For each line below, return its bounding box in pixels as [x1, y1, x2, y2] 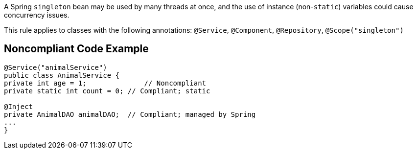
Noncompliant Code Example [4, 43, 149, 55]
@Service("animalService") [4, 63, 107, 71]
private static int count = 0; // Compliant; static [4, 87, 210, 95]
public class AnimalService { [4, 71, 120, 79]
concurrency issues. [4, 11, 69, 19]
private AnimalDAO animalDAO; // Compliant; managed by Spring [4, 110, 256, 118]
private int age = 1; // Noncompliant [4, 79, 207, 87]
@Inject [4, 102, 33, 110]
